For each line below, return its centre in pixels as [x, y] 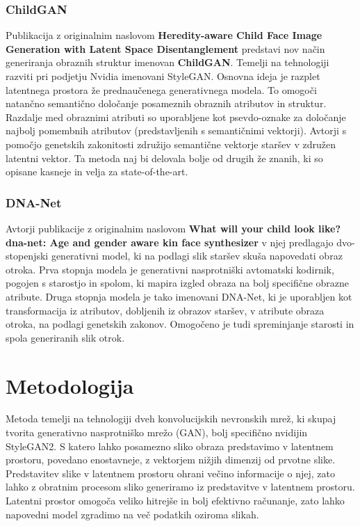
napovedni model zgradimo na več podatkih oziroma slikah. [132, 514]
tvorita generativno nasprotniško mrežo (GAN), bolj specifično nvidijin [157, 432]
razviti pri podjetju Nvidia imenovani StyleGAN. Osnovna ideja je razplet [163, 76]
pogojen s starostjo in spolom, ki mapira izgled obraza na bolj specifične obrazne [178, 283]
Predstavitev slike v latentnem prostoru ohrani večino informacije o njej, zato [170, 473]
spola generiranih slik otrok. [65, 337]
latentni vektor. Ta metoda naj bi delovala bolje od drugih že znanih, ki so [164, 158]
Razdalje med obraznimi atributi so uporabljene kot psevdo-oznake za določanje [176, 117]
